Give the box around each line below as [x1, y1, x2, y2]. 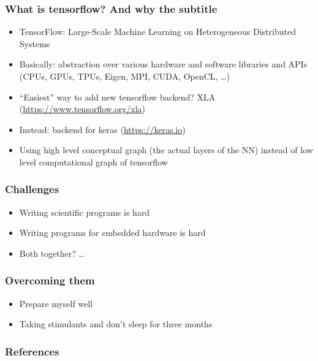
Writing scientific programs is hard [19, 205, 150, 218]
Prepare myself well [19, 297, 93, 310]
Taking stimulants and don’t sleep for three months [19, 317, 213, 330]
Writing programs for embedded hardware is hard [19, 226, 206, 239]
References [5, 343, 59, 359]
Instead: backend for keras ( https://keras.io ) [19, 123, 186, 135]
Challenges [5, 181, 59, 197]
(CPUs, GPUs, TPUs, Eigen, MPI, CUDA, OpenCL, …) [19, 70, 230, 82]
